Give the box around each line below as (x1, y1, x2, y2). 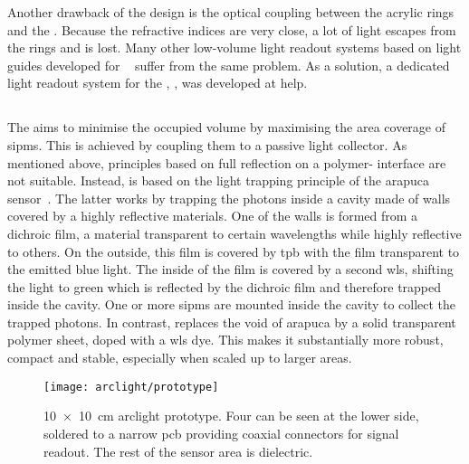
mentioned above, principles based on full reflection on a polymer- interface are (7, 153, 446, 172)
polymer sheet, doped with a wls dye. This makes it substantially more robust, (7, 330, 444, 349)
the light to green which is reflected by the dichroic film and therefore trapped (7, 277, 442, 296)
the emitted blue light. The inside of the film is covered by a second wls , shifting (7, 260, 454, 279)
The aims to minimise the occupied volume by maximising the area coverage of (7, 118, 446, 137)
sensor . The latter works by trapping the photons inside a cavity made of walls (7, 188, 451, 207)
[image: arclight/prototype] (43, 380, 219, 393)
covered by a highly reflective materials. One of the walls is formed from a (7, 206, 418, 225)
